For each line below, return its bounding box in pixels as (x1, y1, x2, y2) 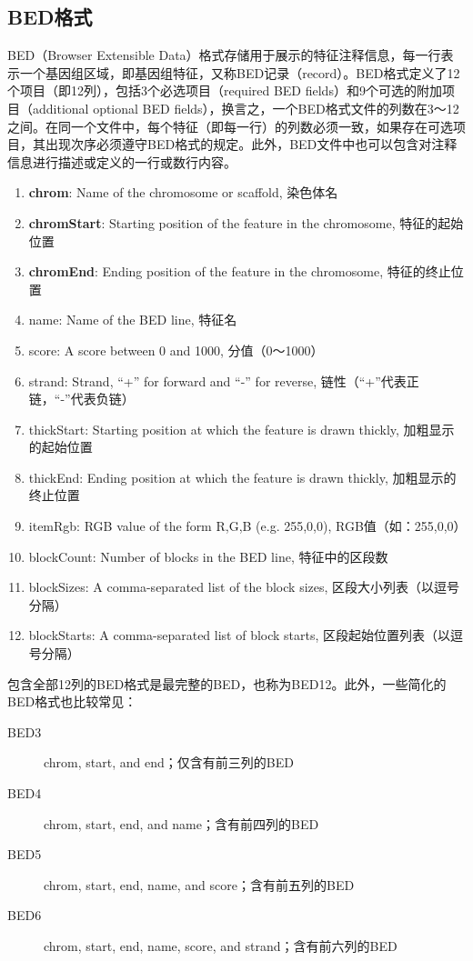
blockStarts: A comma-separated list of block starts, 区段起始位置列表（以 (28, 626, 451, 645)
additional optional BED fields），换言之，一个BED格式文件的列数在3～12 (32, 98, 459, 117)
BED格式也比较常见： (7, 692, 137, 711)
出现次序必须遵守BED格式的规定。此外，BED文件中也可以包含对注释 (45, 135, 458, 154)
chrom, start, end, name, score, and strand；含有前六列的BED (44, 936, 398, 955)
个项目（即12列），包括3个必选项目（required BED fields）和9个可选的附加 (7, 81, 442, 100)
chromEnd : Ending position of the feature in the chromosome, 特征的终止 (28, 262, 451, 281)
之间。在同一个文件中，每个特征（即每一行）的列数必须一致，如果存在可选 (7, 116, 453, 135)
